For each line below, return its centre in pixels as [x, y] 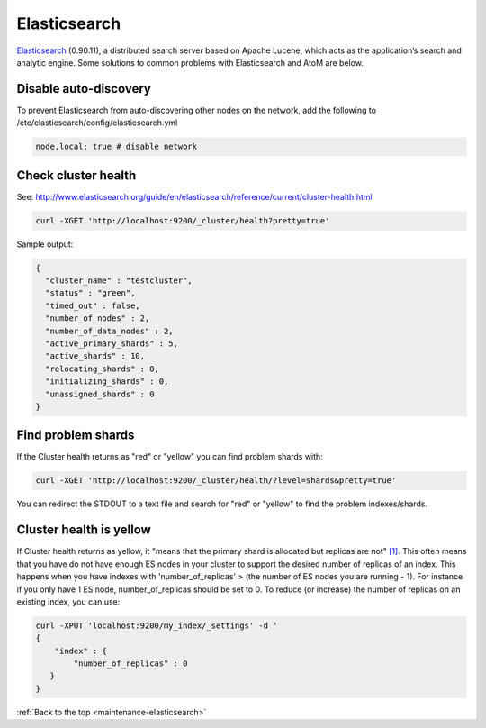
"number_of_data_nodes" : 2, [110, 331]
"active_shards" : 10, [95, 356]
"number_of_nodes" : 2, [98, 318]
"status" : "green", [90, 293]
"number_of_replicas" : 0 [130, 664]
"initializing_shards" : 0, [107, 382]
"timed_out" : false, [93, 305]
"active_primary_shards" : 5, [112, 344]
